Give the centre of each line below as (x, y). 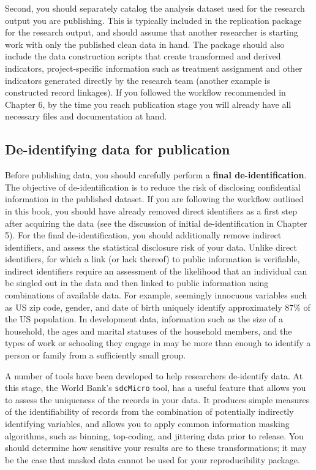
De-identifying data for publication (118, 149)
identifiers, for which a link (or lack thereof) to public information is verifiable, (152, 259)
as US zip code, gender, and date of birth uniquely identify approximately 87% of (158, 307)
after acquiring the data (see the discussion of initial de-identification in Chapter (156, 223)
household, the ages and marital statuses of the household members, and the (149, 331)
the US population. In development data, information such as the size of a (144, 319)
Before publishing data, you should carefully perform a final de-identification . (156, 175)
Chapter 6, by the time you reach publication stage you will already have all (148, 104)
